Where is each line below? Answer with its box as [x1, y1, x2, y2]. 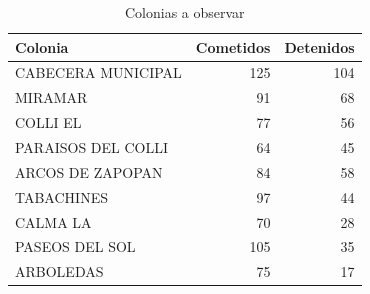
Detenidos [284, 36, 355, 57]
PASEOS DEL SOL [15, 236, 136, 257]
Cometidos [195, 36, 271, 57]
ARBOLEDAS [15, 261, 104, 282]
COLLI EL [15, 112, 82, 133]
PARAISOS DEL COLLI [15, 136, 169, 157]
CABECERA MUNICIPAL [15, 62, 182, 83]
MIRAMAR [15, 87, 88, 108]
